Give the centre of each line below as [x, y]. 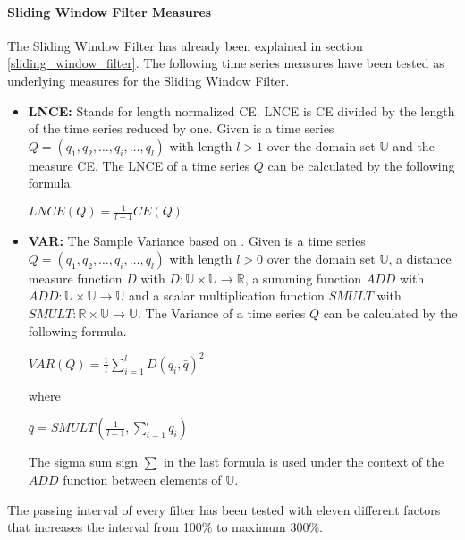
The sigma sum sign [83, 462]
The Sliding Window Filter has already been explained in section [185, 45]
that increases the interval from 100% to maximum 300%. [165, 527]
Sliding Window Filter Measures [110, 11]
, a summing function [303, 278]
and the [414, 145]
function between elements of [142, 479]
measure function [75, 278]
